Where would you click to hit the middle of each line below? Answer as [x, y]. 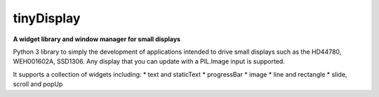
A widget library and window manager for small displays [97, 39]
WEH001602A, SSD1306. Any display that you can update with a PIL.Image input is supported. [149, 61]
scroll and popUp [38, 84]
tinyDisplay [47, 18]
